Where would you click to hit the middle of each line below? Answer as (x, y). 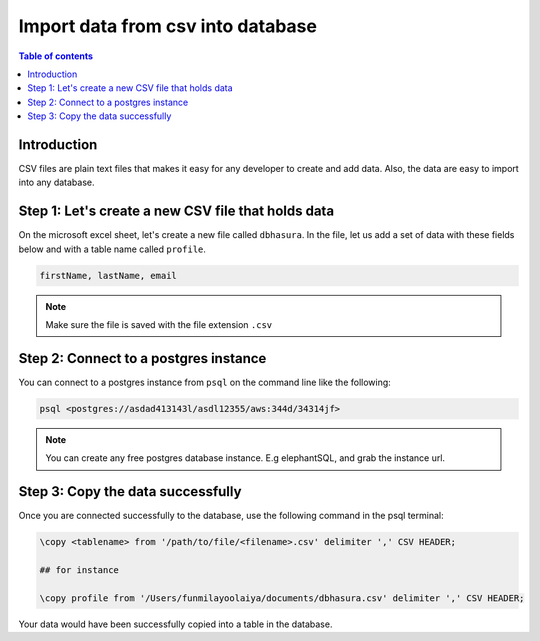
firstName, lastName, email (108, 275)
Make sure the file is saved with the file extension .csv (159, 325)
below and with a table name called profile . (112, 249)
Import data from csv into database (167, 26)
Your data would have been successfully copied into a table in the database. (175, 624)
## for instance (79, 570)
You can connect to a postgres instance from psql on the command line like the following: (205, 382)
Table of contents (56, 56)
